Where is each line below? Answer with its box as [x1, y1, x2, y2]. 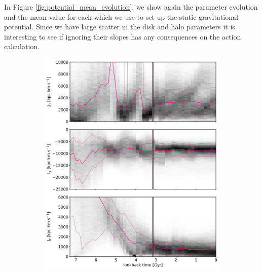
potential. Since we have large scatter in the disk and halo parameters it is [4, 21, 235, 32]
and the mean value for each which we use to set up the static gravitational [4, 11, 238, 22]
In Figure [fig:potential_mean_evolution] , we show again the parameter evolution [4, 2, 258, 12]
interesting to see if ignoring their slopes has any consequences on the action [4, 31, 241, 42]
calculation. [4, 41, 40, 52]
